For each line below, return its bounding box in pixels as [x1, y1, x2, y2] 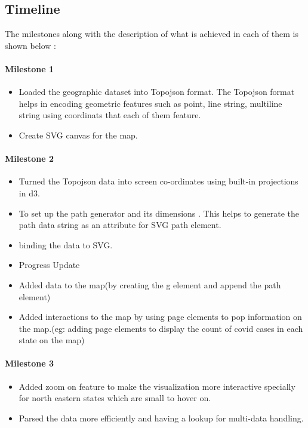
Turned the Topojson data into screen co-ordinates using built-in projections [19, 175, 298, 187]
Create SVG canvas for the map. [19, 128, 138, 141]
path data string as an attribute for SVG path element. [19, 218, 221, 231]
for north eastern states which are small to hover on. [19, 392, 211, 404]
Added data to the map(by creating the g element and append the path [19, 278, 281, 291]
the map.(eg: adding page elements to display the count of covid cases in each [19, 322, 303, 334]
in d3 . [19, 186, 40, 199]
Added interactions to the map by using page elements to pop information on [19, 310, 302, 323]
